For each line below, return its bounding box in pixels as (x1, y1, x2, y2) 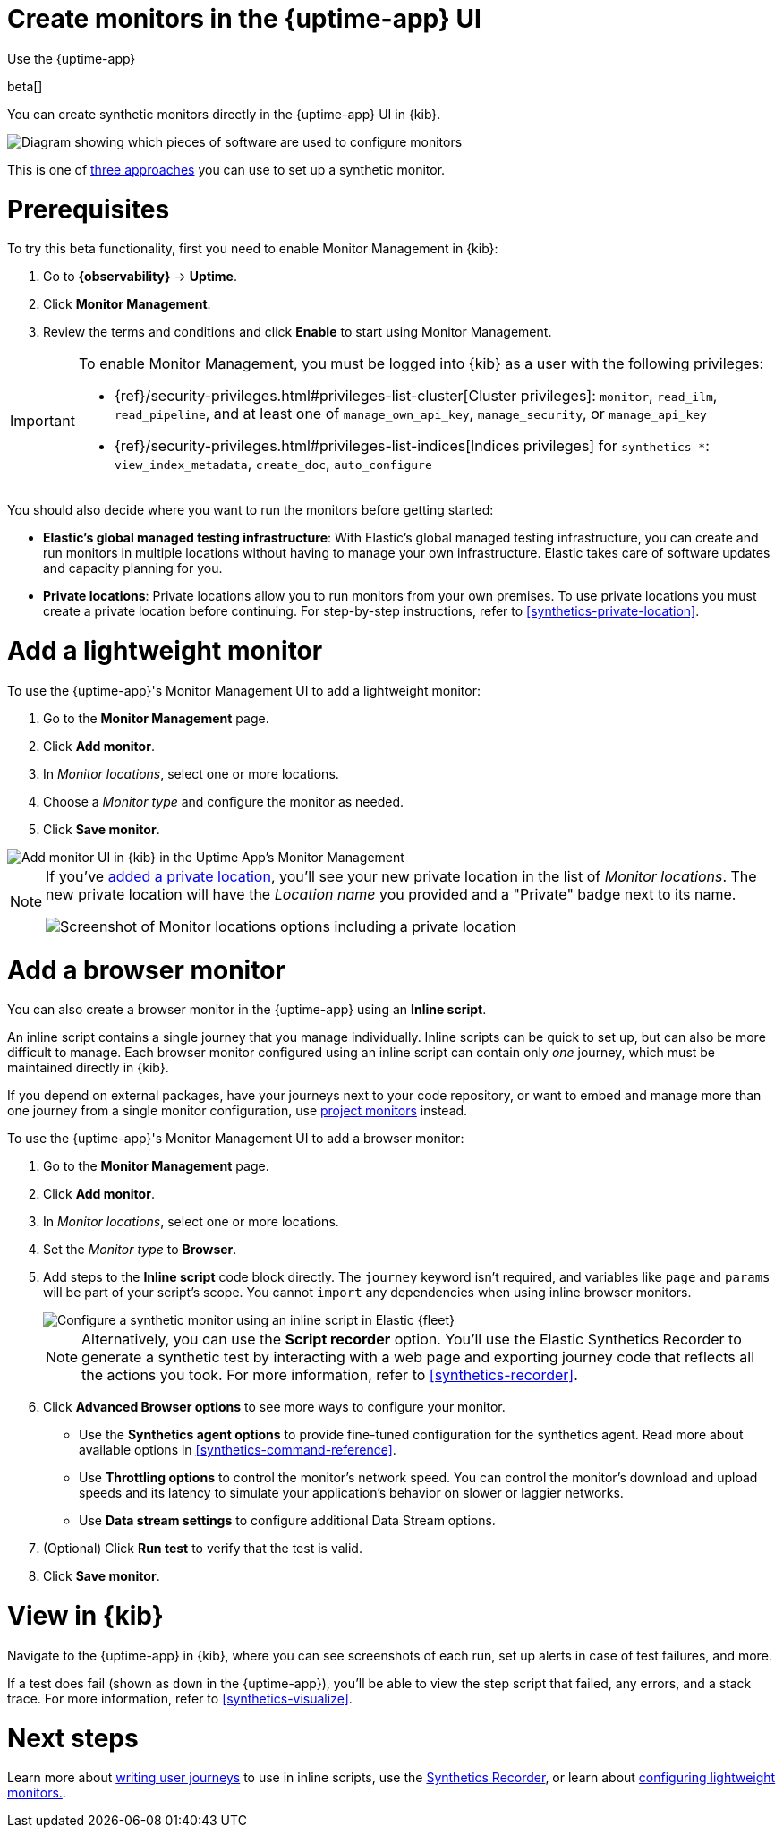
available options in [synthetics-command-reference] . (79, 1442, 396, 1458)
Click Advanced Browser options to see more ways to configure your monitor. (43, 1399, 506, 1415)
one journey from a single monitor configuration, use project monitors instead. (7, 1103, 468, 1119)
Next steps (7, 1722, 139, 1754)
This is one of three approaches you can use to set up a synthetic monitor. (7, 161, 446, 177)
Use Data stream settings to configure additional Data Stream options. (79, 1513, 496, 1529)
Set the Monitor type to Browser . (43, 1242, 237, 1258)
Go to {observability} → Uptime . (43, 269, 237, 285)
